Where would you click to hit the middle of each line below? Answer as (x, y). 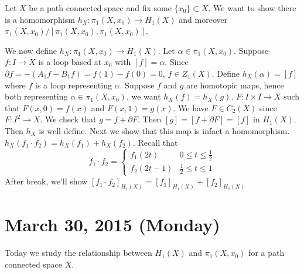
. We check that (68, 119)
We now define (31, 50)
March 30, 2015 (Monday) (112, 225)
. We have (191, 107)
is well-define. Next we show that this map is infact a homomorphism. (164, 130)
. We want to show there (252, 8)
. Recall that (155, 142)
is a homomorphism (40, 19)
